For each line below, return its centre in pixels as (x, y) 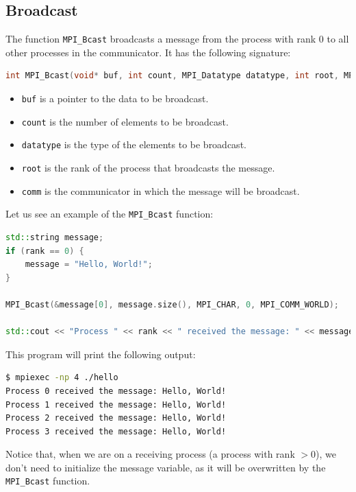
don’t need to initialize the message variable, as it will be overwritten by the (166, 467)
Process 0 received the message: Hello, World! (116, 391)
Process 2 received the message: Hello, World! (116, 418)
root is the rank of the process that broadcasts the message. (148, 168)
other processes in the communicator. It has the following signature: (148, 52)
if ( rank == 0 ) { (45, 251)
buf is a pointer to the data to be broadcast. (115, 98)
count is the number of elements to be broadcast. (125, 121)
